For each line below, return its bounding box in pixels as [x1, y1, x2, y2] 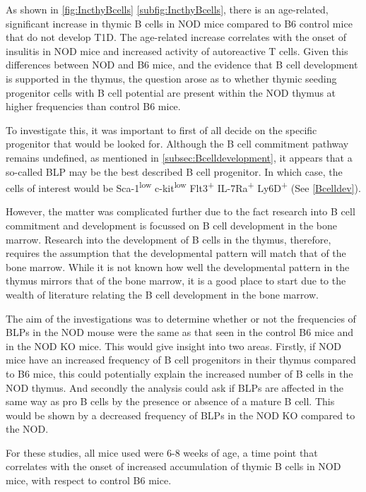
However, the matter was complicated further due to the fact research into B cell [6, 204, 355, 219]
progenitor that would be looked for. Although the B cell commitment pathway [6, 136, 349, 151]
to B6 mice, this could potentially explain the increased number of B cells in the [6, 366, 353, 380]
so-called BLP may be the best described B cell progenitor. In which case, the [6, 164, 343, 179]
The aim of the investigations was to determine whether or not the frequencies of [6, 311, 356, 325]
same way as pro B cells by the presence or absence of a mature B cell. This [6, 394, 335, 409]
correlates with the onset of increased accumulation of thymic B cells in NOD [6, 459, 341, 474]
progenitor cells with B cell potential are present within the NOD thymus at [6, 85, 336, 100]
